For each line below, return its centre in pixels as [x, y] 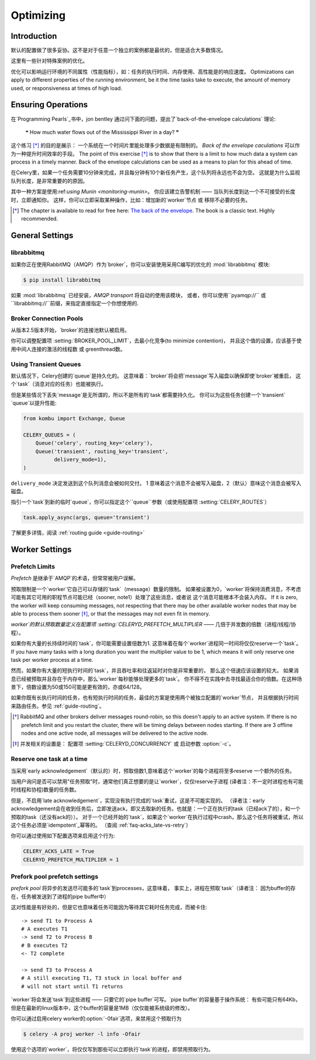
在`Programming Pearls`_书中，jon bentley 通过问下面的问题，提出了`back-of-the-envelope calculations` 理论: [143, 119]
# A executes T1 [44, 929]
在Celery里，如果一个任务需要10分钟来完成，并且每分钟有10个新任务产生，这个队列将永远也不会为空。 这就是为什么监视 [156, 172]
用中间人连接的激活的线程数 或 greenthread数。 [68, 349]
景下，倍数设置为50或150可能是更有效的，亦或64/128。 [78, 687]
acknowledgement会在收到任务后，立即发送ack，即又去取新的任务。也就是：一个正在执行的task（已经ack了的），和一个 [156, 808]
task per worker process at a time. [52, 660]
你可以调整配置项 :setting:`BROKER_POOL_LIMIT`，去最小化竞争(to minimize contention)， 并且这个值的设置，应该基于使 [156, 341]
